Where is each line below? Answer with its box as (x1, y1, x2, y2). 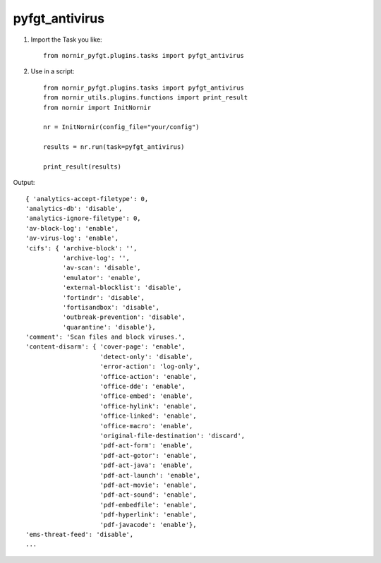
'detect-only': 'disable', (99, 353, 193, 361)
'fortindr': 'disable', (62, 293, 145, 301)
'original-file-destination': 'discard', (99, 432, 246, 440)
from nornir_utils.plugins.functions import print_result (43, 94, 248, 102)
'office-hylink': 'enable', (99, 402, 197, 410)
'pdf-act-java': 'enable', (99, 461, 193, 469)
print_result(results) (43, 162, 122, 171)
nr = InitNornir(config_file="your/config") (43, 123, 200, 131)
